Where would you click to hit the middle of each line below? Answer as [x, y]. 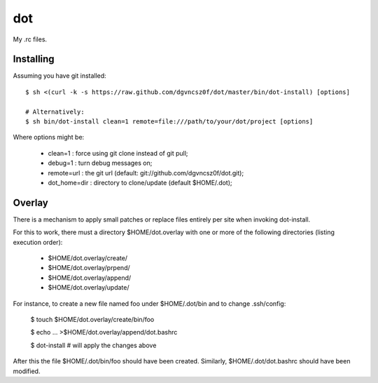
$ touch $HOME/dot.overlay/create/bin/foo [92, 320]
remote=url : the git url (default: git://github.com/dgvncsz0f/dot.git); [146, 173]
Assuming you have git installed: [59, 76]
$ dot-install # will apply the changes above [93, 345]
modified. [27, 371]
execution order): [38, 242]
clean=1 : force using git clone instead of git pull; [118, 153]
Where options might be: [49, 137]
